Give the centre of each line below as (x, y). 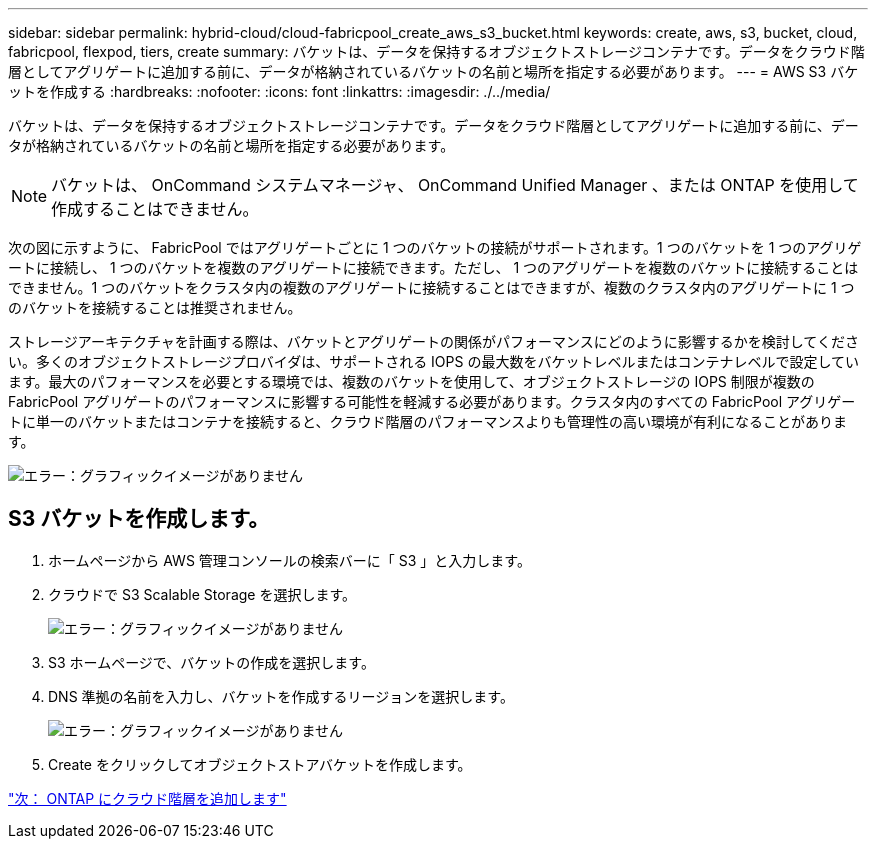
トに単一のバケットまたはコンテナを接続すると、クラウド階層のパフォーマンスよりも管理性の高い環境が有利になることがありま (427, 421)
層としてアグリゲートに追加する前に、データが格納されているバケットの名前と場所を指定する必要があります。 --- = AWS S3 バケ (433, 71)
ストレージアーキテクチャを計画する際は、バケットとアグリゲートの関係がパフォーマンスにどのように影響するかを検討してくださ (433, 341)
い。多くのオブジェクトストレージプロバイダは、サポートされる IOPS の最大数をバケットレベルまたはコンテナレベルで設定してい (434, 361)
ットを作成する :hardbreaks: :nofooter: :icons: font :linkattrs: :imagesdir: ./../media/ (279, 91)
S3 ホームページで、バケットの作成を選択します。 (211, 662)
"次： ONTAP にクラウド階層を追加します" (147, 798)
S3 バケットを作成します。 (139, 519)
